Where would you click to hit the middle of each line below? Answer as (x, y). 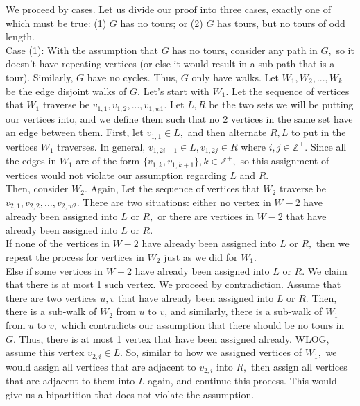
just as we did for (201, 256)
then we (333, 243)
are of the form (108, 161)
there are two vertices (51, 297)
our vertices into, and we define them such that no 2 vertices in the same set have (179, 118)
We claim (327, 270)
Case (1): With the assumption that (82, 50)
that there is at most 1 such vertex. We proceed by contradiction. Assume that (173, 284)
